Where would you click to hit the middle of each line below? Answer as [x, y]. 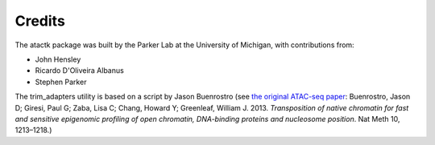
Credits [40, 21]
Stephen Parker [61, 82]
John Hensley [58, 59]
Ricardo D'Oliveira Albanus [79, 70]
